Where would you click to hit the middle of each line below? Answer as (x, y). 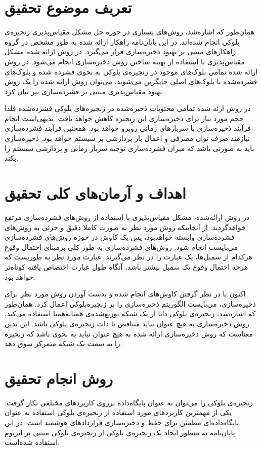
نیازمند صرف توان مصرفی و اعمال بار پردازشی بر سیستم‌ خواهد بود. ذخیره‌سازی (127, 138)
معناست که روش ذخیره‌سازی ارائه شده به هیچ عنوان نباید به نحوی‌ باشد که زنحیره (129, 333)
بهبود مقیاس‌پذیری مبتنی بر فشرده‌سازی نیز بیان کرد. (84, 91)
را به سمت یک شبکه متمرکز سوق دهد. (63, 343)
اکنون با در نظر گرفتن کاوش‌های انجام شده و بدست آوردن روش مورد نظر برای (125, 294)
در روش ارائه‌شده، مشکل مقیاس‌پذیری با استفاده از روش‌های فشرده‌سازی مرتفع (127, 217)
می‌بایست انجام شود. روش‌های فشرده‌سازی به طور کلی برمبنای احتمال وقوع (121, 247)
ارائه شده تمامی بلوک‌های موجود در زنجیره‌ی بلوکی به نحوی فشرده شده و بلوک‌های (131, 71)
